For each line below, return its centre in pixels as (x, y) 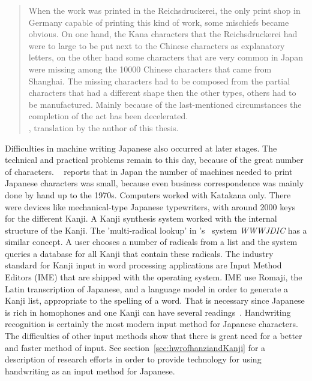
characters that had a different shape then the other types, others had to (162, 93)
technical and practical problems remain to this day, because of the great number (154, 160)
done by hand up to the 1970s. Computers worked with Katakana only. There (148, 194)
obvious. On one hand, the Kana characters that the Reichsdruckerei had (163, 34)
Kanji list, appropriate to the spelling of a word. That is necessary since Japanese (155, 300)
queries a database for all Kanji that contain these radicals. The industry (139, 253)
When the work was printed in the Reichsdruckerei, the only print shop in (164, 10)
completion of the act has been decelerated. (108, 116)
